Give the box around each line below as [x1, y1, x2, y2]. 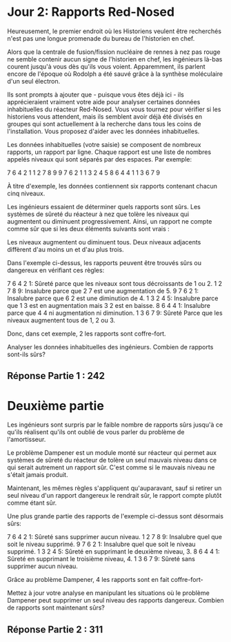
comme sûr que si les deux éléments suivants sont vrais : [7, 224, 170, 233]
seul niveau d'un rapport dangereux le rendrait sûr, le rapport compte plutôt [7, 492, 222, 500]
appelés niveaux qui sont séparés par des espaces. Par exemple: [7, 155, 192, 163]
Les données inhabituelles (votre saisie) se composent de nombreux [7, 140, 201, 148]
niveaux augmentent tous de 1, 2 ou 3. [7, 315, 116, 324]
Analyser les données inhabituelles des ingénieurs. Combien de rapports [7, 342, 214, 351]
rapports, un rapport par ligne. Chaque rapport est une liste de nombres [7, 148, 212, 156]
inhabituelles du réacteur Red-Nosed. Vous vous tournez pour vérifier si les [7, 105, 221, 113]
